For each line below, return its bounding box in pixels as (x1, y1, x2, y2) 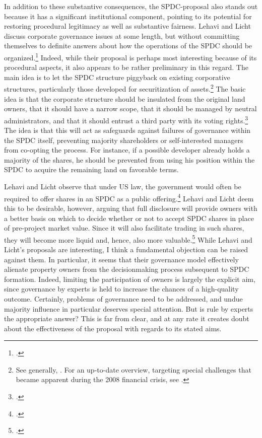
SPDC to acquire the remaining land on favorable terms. (4, 164, 179, 175)
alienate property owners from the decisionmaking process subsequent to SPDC (4, 264, 249, 274)
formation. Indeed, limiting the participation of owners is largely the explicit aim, (4, 273, 255, 284)
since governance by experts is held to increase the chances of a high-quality (4, 283, 239, 294)
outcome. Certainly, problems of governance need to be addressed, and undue (4, 293, 243, 304)
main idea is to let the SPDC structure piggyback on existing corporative (4, 71, 230, 82)
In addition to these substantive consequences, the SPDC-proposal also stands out (4, 1, 258, 11)
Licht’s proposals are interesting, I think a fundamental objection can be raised (4, 244, 248, 254)
